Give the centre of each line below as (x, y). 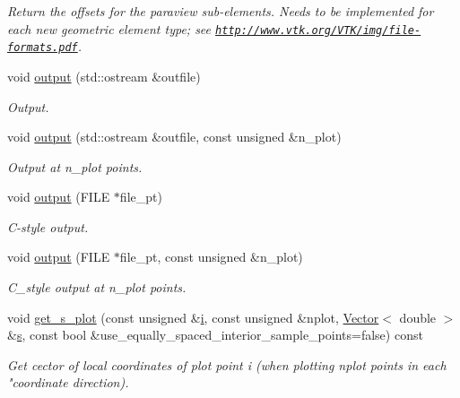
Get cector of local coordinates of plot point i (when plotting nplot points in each (227, 364)
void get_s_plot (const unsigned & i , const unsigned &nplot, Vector (193, 317)
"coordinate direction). (68, 382)
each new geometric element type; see (109, 28)
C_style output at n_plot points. (97, 287)
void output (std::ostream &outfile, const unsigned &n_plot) (174, 137)
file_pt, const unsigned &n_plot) (211, 257)
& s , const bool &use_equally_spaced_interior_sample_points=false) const (215, 335)
